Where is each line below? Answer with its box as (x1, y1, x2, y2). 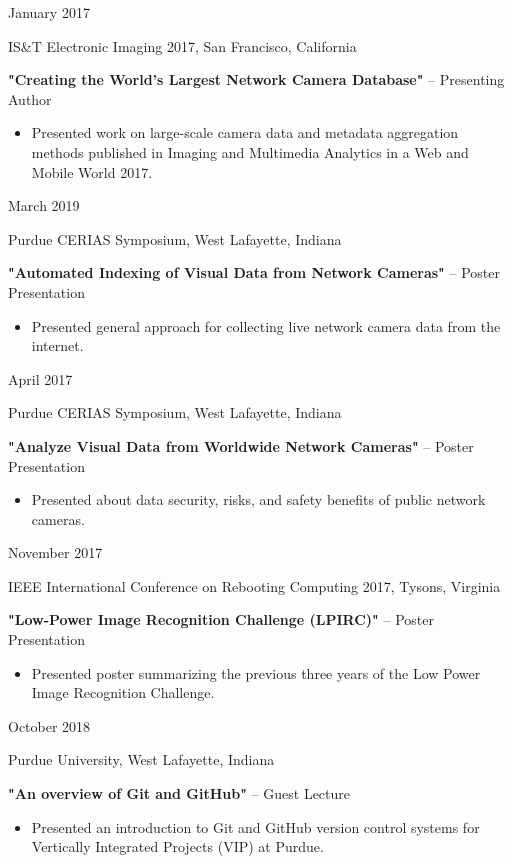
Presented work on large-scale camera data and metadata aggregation (31, 122, 459, 143)
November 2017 (8, 542, 103, 563)
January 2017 (8, 2, 90, 22)
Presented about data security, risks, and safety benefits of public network (31, 489, 486, 510)
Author (8, 88, 52, 109)
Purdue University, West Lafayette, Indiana (8, 749, 275, 770)
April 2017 (8, 368, 73, 389)
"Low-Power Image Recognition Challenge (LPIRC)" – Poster (8, 609, 434, 630)
